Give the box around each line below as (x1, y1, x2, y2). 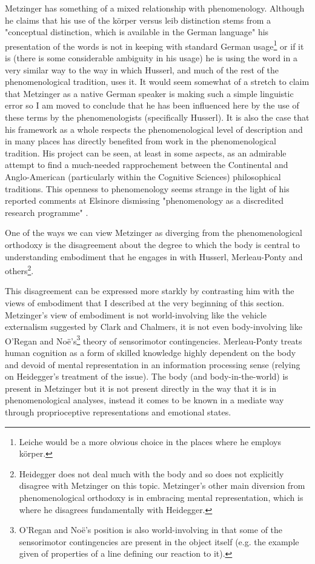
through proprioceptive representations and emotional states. (5, 405, 231, 418)
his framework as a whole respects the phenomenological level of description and (5, 123, 303, 135)
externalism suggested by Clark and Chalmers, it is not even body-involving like (5, 320, 302, 333)
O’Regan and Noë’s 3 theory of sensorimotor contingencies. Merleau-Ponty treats (5, 332, 302, 347)
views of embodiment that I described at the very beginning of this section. (5, 296, 285, 309)
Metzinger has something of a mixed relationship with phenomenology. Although (5, 2, 305, 14)
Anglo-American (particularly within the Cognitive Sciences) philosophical (5, 170, 281, 183)
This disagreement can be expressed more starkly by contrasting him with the (5, 284, 294, 297)
